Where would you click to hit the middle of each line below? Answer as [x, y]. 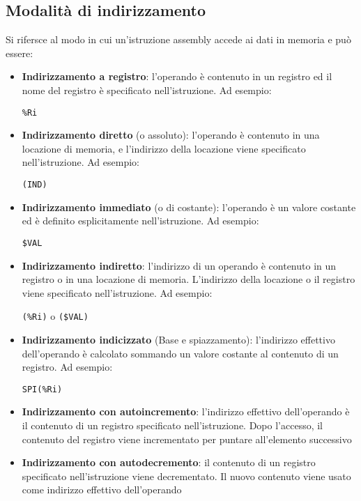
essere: [20, 53]
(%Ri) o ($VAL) [55, 316]
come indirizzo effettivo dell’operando [102, 490]
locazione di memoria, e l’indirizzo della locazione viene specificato [164, 148]
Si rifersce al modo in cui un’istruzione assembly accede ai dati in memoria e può [178, 39]
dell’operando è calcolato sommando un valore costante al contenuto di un [180, 353]
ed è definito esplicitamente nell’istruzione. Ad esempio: [140, 221]
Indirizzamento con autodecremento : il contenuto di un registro [169, 462]
